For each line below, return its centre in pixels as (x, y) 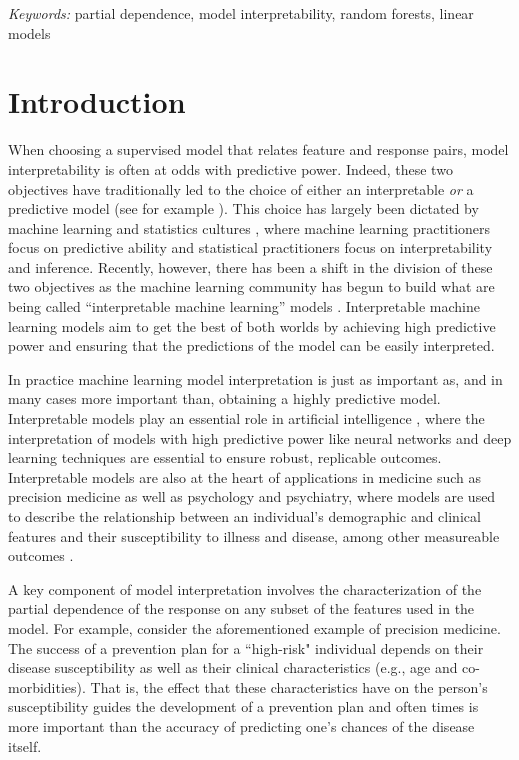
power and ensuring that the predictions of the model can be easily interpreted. (251, 345)
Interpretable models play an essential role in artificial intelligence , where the (246, 418)
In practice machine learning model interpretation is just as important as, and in (255, 378)
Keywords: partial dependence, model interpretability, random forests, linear (241, 13)
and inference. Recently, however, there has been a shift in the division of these (250, 266)
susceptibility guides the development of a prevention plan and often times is (243, 706)
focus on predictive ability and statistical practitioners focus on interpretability (250, 247)
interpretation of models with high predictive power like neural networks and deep (260, 437)
